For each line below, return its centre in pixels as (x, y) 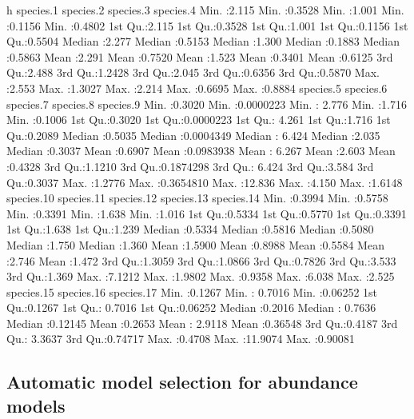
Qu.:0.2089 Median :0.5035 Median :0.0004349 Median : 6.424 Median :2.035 (193, 135)
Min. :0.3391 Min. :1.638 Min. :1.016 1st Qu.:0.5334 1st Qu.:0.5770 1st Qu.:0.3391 (207, 213)
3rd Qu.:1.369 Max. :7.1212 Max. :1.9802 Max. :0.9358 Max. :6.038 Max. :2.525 (201, 276)
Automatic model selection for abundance (182, 382)
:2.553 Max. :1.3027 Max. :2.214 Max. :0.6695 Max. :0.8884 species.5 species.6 (197, 88)
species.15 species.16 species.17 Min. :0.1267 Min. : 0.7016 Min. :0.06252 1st (192, 291)
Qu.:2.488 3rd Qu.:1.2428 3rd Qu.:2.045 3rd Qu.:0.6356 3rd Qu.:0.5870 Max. (193, 72)
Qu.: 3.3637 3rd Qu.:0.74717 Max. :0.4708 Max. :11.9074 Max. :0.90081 (181, 339)
